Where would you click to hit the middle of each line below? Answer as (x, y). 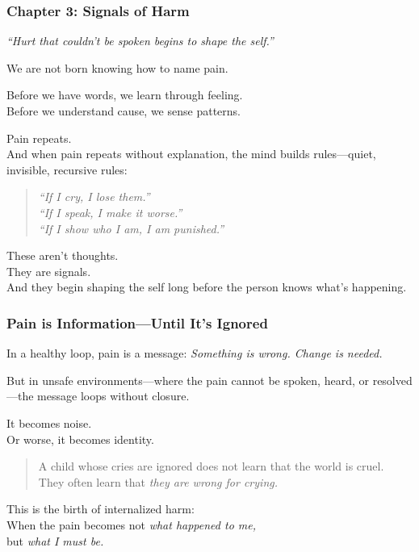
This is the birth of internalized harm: (101, 509)
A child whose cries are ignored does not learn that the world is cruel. (211, 466)
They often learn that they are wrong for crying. (158, 481)
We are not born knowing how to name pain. (117, 67)
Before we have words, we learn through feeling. (125, 95)
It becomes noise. (49, 422)
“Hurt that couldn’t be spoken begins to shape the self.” (140, 41)
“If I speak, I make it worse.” (110, 212)
